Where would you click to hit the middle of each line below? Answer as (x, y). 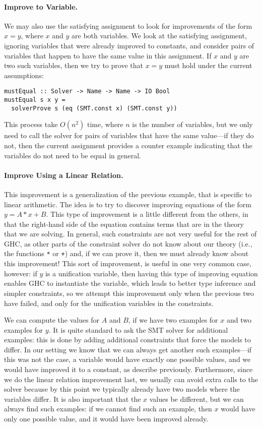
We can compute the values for (52, 320)
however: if (21, 273)
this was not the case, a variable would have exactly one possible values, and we (127, 359)
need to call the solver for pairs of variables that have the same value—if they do (129, 135)
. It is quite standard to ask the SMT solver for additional (138, 329)
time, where (105, 124)
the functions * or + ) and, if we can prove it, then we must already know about (126, 253)
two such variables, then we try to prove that (74, 65)
